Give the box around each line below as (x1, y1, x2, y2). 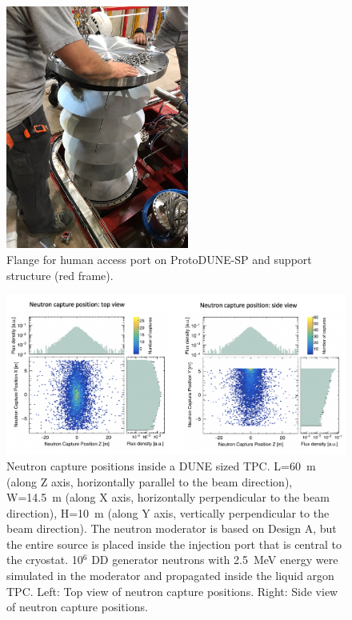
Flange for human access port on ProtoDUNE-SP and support (6, 250, 312, 267)
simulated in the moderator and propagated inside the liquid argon (6, 567, 334, 584)
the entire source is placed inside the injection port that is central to (6, 535, 342, 552)
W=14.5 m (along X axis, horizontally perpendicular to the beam (6, 489, 330, 506)
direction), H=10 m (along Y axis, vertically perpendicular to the (6, 504, 330, 521)
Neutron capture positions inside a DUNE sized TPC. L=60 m (6, 457, 316, 474)
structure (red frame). (6, 266, 114, 283)
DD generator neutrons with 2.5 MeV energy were (91, 551, 338, 568)
